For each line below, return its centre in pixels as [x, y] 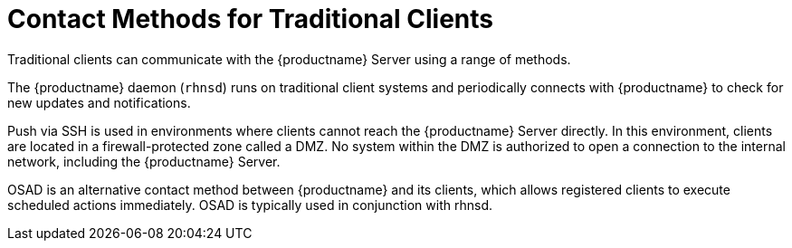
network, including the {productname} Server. [144, 161]
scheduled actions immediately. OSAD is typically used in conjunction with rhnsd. [250, 205]
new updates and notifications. [99, 102]
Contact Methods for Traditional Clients [250, 19]
